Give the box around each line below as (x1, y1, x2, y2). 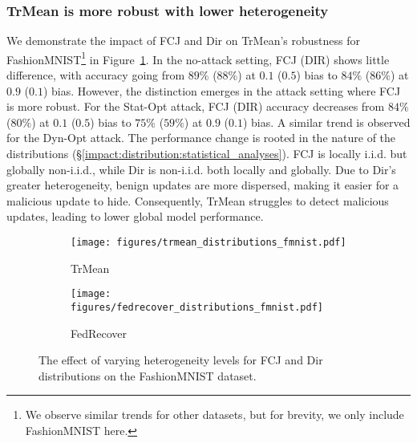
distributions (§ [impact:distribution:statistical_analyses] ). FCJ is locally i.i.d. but (6, 145, 407, 162)
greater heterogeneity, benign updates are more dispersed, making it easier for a (6, 177, 399, 193)
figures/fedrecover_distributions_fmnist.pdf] (71, 301, 323, 313)
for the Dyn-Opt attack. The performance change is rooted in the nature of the (6, 129, 396, 146)
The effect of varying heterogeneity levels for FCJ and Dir (38, 352, 323, 368)
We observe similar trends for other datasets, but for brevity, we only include (25, 406, 404, 423)
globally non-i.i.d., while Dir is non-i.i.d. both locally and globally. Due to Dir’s (6, 161, 396, 177)
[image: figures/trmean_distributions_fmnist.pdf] (71, 237, 346, 248)
